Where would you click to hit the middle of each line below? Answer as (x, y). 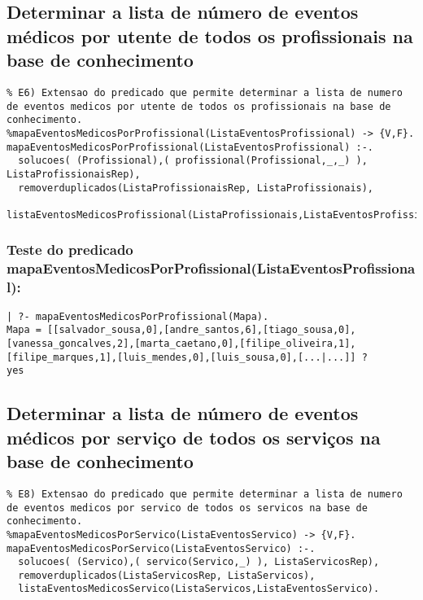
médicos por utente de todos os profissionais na (210, 35)
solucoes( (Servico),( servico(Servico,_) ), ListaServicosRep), (199, 562)
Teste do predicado (70, 250)
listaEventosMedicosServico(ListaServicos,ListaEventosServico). (199, 589)
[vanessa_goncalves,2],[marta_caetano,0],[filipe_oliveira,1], (181, 343)
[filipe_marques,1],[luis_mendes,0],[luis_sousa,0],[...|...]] (181, 357)
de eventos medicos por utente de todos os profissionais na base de (199, 106)
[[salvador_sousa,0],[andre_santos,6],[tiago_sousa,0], (202, 330)
